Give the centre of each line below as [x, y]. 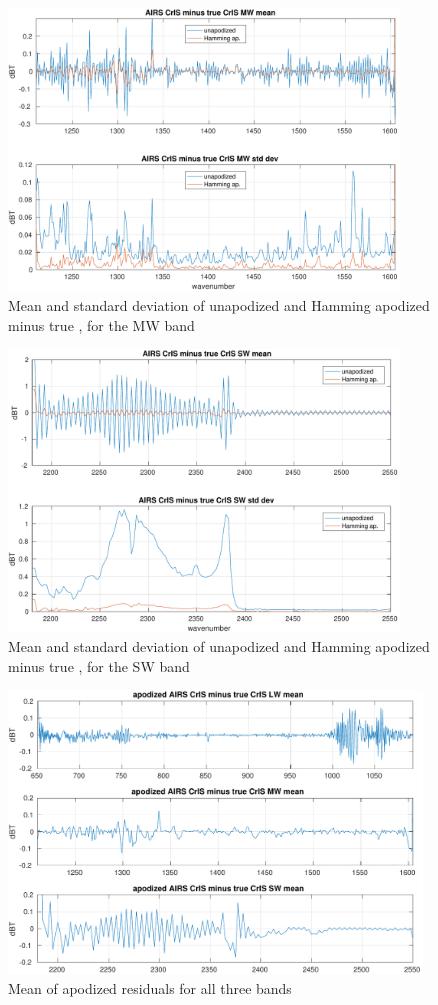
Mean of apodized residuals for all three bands [150, 987]
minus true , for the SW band [99, 665]
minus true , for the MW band [101, 324]
